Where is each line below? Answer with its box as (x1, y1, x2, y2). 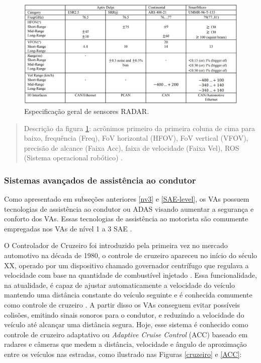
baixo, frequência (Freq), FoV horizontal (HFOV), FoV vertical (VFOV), (24, 133, 248, 143)
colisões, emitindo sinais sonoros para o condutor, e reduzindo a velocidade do (4, 309, 244, 320)
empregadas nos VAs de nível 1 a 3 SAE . (4, 223, 132, 233)
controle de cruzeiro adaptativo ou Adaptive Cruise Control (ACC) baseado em (4, 329, 248, 339)
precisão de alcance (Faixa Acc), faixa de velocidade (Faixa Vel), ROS (24, 142, 239, 153)
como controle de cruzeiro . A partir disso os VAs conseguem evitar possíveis (4, 299, 240, 310)
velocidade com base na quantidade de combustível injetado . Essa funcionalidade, (4, 270, 257, 280)
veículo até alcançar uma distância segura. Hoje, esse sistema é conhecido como (4, 319, 248, 330)
